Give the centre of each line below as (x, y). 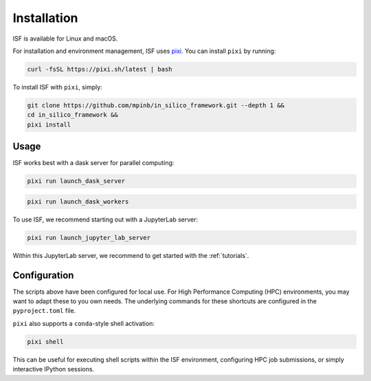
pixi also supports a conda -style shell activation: (83, 323)
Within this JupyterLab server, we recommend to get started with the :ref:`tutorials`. (131, 255)
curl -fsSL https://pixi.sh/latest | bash (100, 69)
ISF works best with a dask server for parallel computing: (93, 163)
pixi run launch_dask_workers (78, 202)
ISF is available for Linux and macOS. (65, 39)
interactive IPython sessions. (54, 369)
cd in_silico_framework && (72, 115)
